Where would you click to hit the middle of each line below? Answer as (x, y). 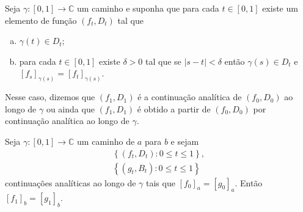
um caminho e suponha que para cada (148, 8)
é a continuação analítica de (190, 97)
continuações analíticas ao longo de (71, 182)
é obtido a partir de (174, 108)
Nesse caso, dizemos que (50, 97)
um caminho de (106, 141)
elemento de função (41, 20)
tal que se (163, 61)
